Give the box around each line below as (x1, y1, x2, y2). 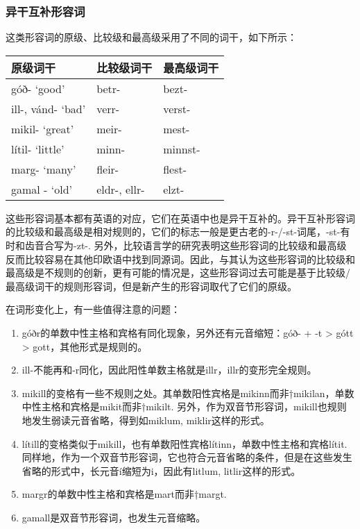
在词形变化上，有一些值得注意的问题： (6, 302, 180, 317)
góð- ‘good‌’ (11, 80, 65, 96)
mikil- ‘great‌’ (11, 120, 74, 137)
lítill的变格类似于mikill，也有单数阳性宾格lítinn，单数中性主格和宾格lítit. (22, 436, 348, 451)
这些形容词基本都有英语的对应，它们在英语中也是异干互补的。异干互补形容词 (6, 210, 355, 225)
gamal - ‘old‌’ (11, 180, 73, 197)
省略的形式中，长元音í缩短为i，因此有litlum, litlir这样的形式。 (22, 463, 301, 478)
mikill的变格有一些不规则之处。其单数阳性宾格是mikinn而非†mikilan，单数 (22, 385, 354, 400)
